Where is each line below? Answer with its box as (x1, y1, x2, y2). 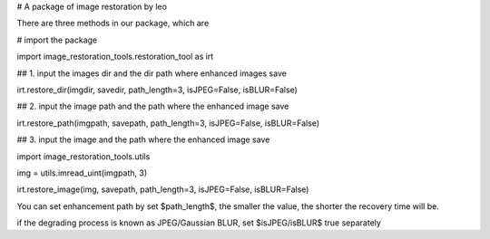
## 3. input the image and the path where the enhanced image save (16, 134, 270, 145)
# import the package (16, 34, 98, 45)
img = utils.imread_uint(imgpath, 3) (16, 167, 148, 178)
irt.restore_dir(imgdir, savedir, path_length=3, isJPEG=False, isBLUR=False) (16, 84, 299, 95)
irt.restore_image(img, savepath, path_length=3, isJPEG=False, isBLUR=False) (16, 184, 309, 195)
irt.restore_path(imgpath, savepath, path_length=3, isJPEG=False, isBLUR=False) (16, 118, 320, 129)
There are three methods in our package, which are (16, 18, 210, 29)
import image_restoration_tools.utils (16, 150, 151, 162)
